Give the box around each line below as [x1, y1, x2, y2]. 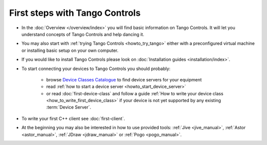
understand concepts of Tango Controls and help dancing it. [21, 31, 144, 37]
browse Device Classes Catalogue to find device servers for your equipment [46, 76, 202, 82]
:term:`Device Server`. [46, 104, 91, 110]
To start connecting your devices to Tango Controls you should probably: [21, 66, 171, 72]
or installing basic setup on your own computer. [21, 47, 119, 53]
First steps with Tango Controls [9, 7, 141, 18]
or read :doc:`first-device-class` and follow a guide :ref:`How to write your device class [46, 90, 223, 96]
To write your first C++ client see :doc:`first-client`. [21, 115, 126, 121]
